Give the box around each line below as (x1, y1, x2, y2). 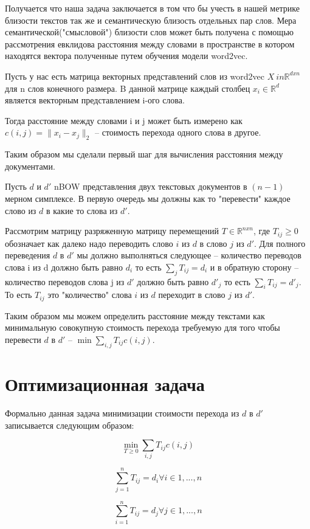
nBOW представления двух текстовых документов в (53, 180, 247, 193)
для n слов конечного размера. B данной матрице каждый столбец (5, 81, 250, 94)
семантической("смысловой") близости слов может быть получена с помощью (5, 26, 294, 38)
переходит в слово (158, 288, 226, 301)
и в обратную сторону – (210, 260, 299, 273)
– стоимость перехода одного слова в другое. (95, 126, 261, 139)
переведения (5, 249, 50, 261)
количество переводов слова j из (5, 275, 125, 288)
